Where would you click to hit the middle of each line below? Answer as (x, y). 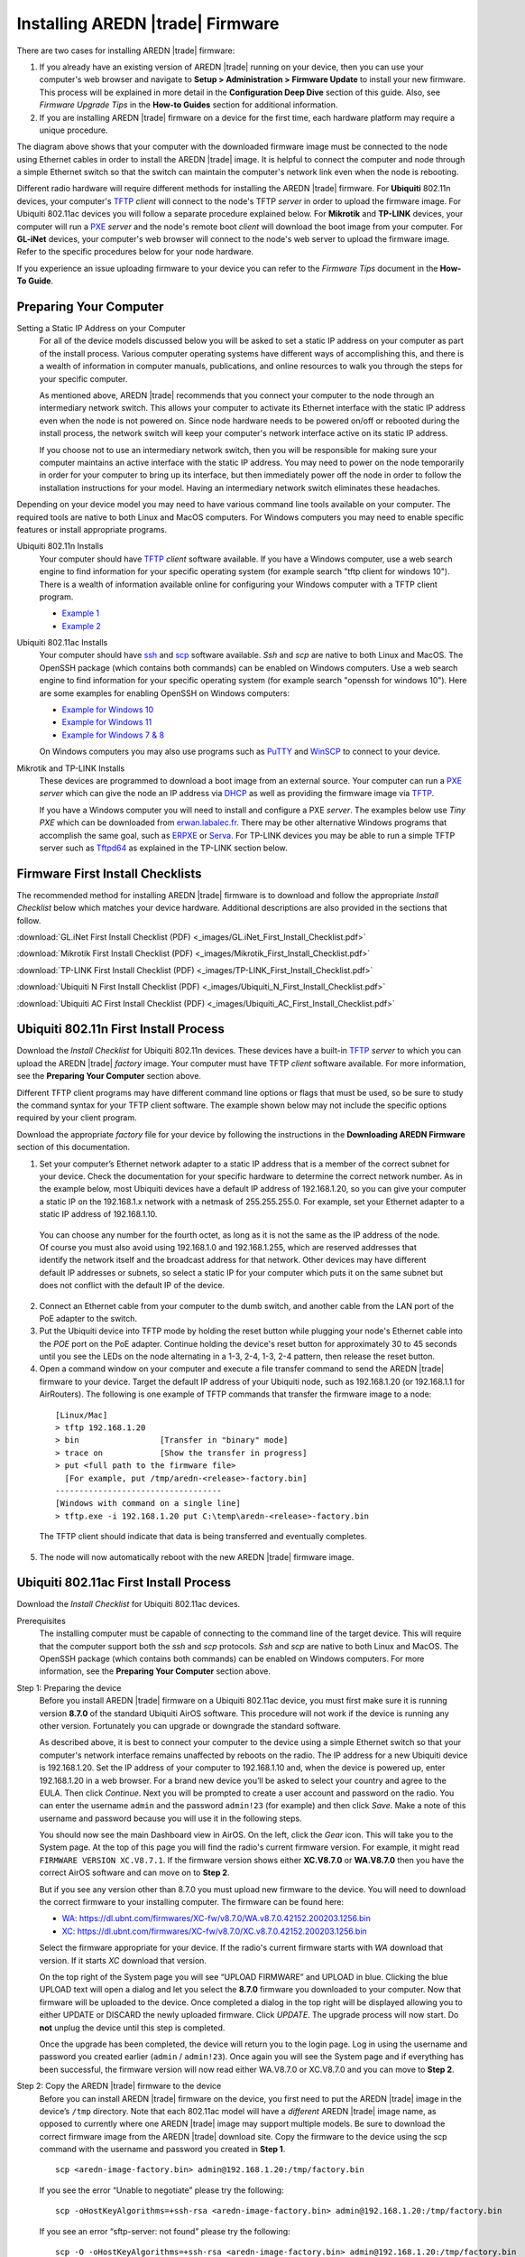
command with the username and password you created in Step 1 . (162, 2150)
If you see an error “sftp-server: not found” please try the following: (165, 2231)
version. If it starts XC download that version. (123, 1960)
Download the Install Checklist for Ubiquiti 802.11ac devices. (129, 1604)
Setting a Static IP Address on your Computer (101, 329)
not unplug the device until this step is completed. (132, 2028)
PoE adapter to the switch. (88, 1318)
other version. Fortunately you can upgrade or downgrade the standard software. (190, 1725)
